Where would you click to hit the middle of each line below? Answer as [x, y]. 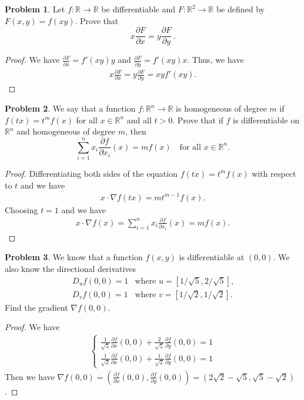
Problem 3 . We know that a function [74, 257]
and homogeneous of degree [66, 131]
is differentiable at [212, 257]
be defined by [240, 9]
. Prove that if [198, 120]
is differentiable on [266, 120]
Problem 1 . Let [35, 9]
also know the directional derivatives [71, 268]
